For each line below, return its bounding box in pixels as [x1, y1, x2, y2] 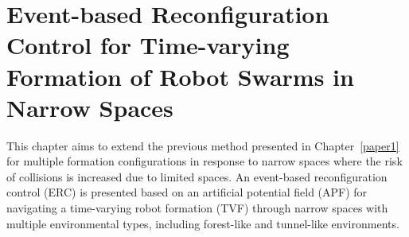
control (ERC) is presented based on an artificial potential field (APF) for [6, 184, 368, 200]
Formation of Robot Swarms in [6, 60, 354, 92]
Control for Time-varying [6, 29, 290, 61]
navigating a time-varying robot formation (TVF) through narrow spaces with [6, 200, 388, 216]
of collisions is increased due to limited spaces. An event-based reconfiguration [6, 168, 388, 185]
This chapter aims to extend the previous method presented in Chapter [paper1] [6, 137, 399, 153]
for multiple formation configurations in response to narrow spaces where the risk [6, 153, 403, 169]
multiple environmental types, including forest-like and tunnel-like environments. [6, 215, 399, 231]
